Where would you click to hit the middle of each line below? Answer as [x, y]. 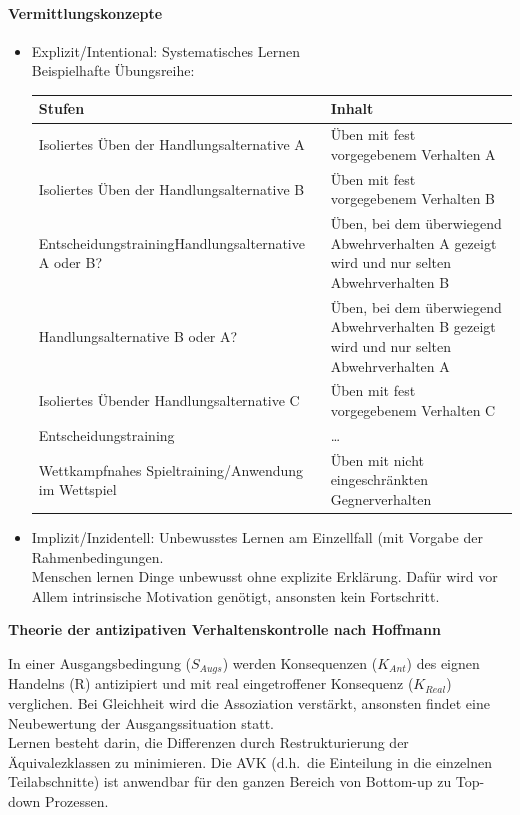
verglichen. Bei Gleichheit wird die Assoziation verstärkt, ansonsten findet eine [249, 703]
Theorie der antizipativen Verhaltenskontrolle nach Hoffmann [224, 629]
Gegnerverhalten [381, 498]
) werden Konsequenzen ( [300, 662]
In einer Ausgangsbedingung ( [99, 662]
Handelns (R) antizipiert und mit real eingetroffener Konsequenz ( [211, 683]
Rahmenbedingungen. [97, 556]
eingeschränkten [379, 479]
